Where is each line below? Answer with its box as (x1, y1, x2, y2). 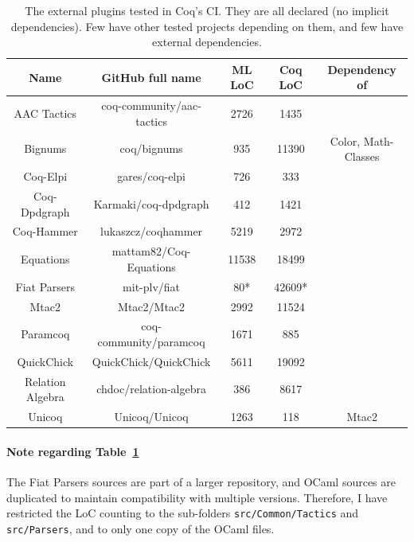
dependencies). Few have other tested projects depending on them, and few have (10, 18, 404, 34)
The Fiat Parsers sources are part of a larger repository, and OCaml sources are (6, 473, 396, 489)
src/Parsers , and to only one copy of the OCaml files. (6, 520, 275, 536)
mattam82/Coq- (111, 243, 191, 259)
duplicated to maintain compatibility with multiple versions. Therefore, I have (6, 489, 388, 505)
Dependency (327, 60, 396, 77)
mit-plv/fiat (123, 278, 181, 294)
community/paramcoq (97, 333, 205, 349)
